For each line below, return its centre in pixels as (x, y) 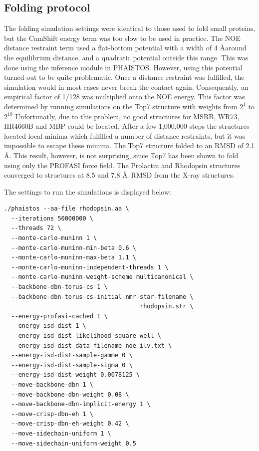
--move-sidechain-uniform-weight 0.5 (74, 443)
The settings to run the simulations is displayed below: (88, 191)
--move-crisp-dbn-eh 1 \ (52, 414)
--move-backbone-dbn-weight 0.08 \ (70, 394)
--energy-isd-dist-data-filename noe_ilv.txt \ (92, 345)
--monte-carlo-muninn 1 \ (54, 238)
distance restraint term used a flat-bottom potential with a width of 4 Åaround (125, 48)
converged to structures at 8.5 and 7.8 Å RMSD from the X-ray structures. (120, 175)
